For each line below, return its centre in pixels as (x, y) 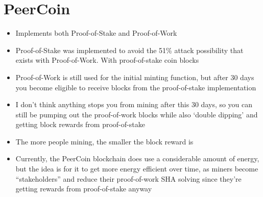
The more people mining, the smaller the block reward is (104, 141)
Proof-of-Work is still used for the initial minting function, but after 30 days (135, 77)
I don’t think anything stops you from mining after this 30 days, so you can (134, 104)
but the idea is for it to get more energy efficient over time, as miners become (137, 169)
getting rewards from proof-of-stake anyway (84, 189)
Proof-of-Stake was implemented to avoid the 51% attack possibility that (129, 50)
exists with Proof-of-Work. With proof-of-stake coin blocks (107, 60)
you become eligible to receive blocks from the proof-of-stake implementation (136, 87)
